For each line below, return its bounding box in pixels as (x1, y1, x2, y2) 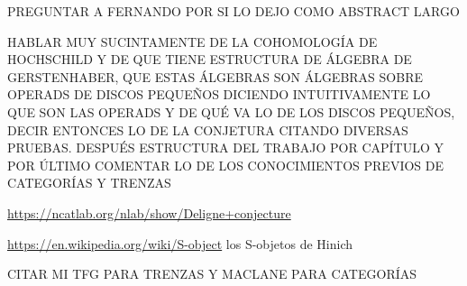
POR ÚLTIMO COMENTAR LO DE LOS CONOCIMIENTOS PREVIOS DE (7, 155, 444, 174)
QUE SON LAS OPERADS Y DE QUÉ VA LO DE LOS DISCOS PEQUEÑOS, (7, 102, 455, 121)
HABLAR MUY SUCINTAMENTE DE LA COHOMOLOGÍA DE (7, 32, 378, 51)
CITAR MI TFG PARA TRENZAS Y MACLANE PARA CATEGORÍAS (7, 264, 417, 283)
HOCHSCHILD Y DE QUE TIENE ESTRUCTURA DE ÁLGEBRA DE (7, 50, 412, 69)
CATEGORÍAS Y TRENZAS (7, 173, 171, 192)
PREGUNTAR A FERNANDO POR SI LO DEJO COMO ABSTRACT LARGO (7, 2, 460, 20)
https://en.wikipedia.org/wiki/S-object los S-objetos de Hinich (7, 234, 353, 253)
